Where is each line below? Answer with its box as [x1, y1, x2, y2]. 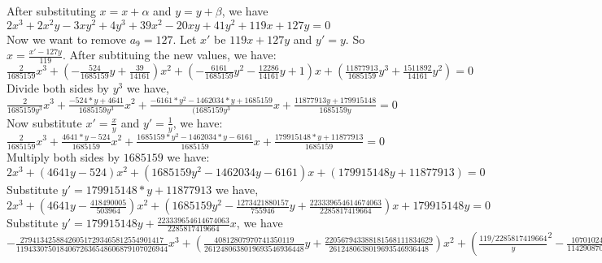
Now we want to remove [7, 30, 126, 47]
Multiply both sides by [7, 148, 120, 165]
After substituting [7, 2, 96, 19]
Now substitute [7, 114, 82, 131]
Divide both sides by [7, 80, 109, 97]
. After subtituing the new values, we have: [62, 46, 277, 63]
